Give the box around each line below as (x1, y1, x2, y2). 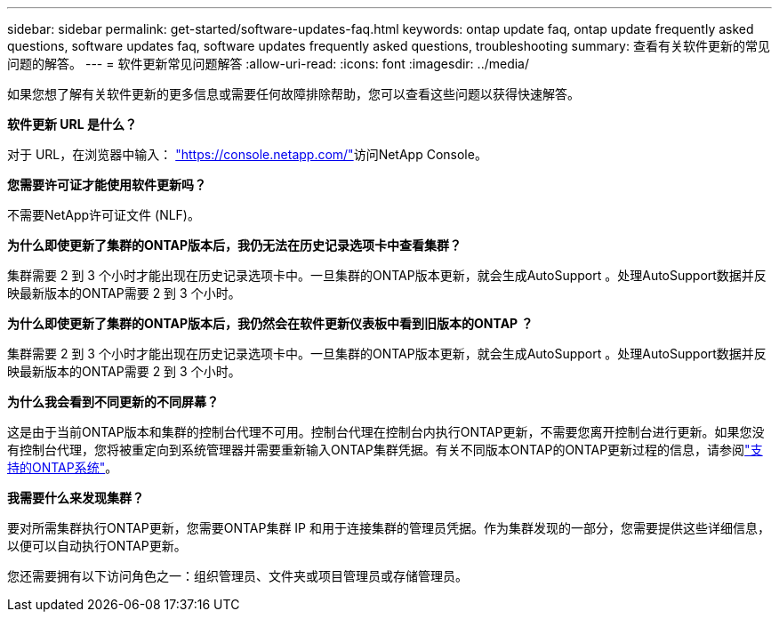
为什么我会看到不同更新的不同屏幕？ (7, 394, 219, 409)
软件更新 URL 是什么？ (7, 117, 137, 132)
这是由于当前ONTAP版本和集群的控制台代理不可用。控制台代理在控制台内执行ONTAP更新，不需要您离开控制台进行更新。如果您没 (7, 424, 765, 439)
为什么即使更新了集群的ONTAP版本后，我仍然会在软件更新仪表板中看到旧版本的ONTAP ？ (7, 316, 534, 331)
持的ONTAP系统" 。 (7, 460, 118, 475)
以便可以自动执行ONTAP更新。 (7, 538, 187, 553)
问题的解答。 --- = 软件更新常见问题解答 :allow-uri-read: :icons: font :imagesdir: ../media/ (7, 56, 530, 71)
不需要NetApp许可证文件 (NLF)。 (7, 207, 200, 222)
